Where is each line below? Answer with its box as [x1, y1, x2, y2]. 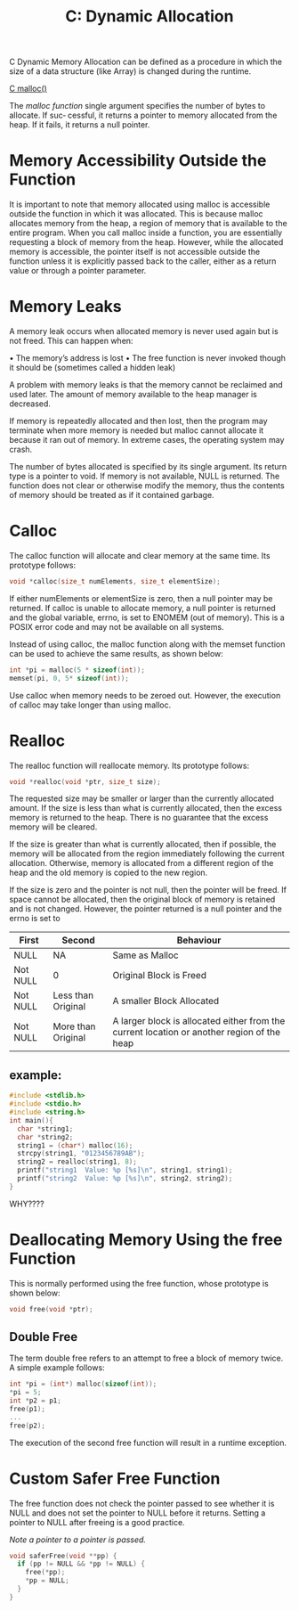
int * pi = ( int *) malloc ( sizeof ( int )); [9, 1379, 158, 1389]
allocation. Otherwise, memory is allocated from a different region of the [9, 858, 274, 869]
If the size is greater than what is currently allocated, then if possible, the [9, 839, 277, 850]
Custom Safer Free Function [9, 1468, 221, 1489]
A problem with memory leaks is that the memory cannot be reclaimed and [9, 380, 283, 390]
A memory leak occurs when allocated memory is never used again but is [9, 326, 279, 337]
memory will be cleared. [9, 821, 98, 832]
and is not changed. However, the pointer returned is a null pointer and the [9, 903, 282, 914]
